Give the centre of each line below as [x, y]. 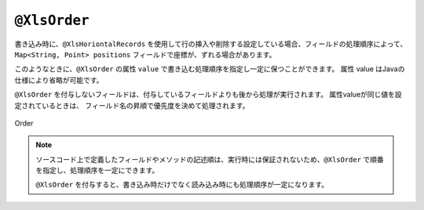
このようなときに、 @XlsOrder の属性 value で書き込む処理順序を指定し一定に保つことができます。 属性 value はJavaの [210, 69]
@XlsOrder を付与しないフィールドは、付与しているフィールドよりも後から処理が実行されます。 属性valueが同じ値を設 [208, 95]
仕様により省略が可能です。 [59, 80]
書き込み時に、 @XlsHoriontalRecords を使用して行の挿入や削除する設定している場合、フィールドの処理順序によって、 [211, 44]
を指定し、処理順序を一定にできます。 [97, 170]
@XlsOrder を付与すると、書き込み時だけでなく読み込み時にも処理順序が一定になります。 [182, 185]
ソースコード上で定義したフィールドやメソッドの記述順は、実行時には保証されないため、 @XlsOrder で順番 [210, 159]
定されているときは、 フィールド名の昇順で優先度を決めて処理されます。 [132, 105]
